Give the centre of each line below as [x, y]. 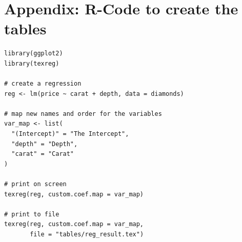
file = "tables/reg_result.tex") [87, 234]
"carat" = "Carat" [43, 154]
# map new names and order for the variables [83, 114]
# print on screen [35, 184]
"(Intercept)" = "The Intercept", [70, 134]
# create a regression [43, 84]
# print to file [32, 214]
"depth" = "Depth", [45, 144]
